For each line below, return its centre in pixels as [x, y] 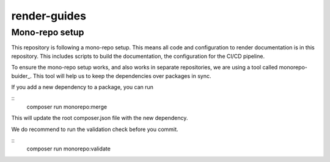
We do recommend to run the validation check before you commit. [95, 129]
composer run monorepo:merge [67, 107]
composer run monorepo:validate [69, 149]
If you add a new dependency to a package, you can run [82, 87]
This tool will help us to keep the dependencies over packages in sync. [122, 76]
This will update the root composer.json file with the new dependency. [100, 118]
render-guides [49, 16]
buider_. [21, 76]
